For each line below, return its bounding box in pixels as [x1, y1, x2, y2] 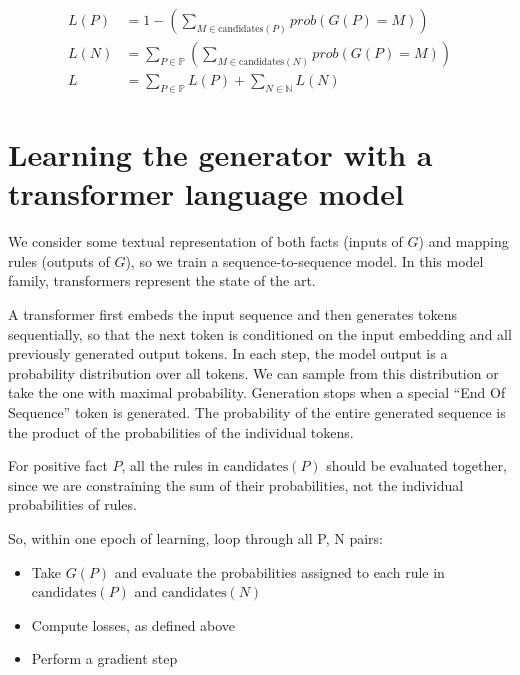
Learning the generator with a [8, 134, 433, 175]
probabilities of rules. [8, 494, 137, 515]
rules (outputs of [8, 250, 110, 271]
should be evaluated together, [326, 455, 507, 476]
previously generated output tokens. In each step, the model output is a [8, 343, 448, 364]
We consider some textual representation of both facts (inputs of [8, 231, 403, 252]
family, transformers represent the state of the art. [8, 270, 316, 291]
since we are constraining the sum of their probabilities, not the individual [8, 474, 464, 495]
